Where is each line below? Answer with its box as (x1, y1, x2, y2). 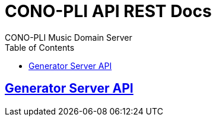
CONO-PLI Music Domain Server (5, 32, 132, 42)
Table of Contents (5, 42, 75, 53)
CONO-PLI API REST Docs (5, 1, 212, 21)
